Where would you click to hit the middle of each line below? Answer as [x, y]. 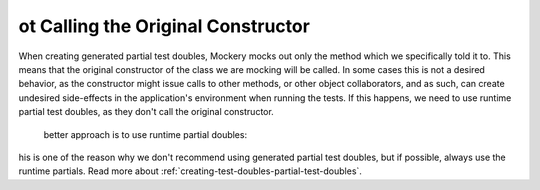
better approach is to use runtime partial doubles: [145, 134]
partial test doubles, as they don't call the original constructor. [146, 112]
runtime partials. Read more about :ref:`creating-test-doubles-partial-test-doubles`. [190, 171]
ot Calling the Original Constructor [164, 26]
